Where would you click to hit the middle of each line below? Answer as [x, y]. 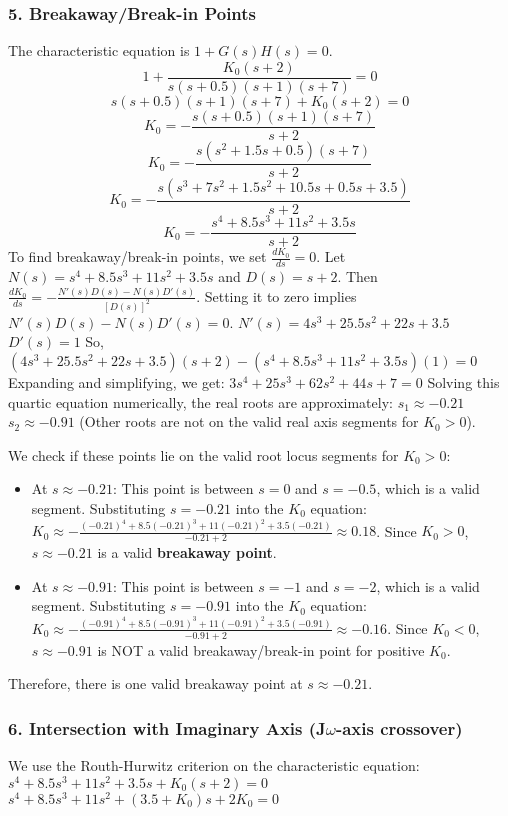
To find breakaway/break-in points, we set [137, 256]
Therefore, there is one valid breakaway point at [155, 683]
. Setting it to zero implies [276, 295]
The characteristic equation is [99, 50]
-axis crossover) [399, 727]
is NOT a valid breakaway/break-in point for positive [261, 649]
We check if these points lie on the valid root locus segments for [203, 454]
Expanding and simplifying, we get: [116, 382]
